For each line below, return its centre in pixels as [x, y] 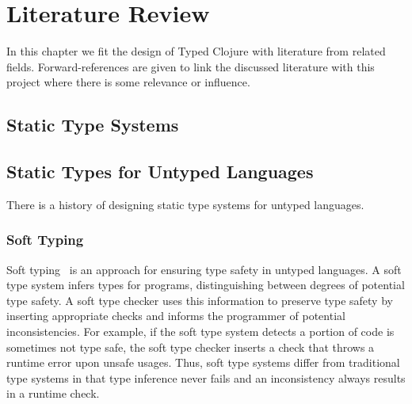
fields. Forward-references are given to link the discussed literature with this [191, 66]
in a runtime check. [53, 393]
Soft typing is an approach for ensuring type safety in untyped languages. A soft [204, 269]
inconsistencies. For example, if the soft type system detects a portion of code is [200, 332]
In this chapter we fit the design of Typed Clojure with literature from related [196, 51]
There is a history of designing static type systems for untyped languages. [185, 204]
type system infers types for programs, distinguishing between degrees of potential [206, 285]
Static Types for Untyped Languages [160, 172]
